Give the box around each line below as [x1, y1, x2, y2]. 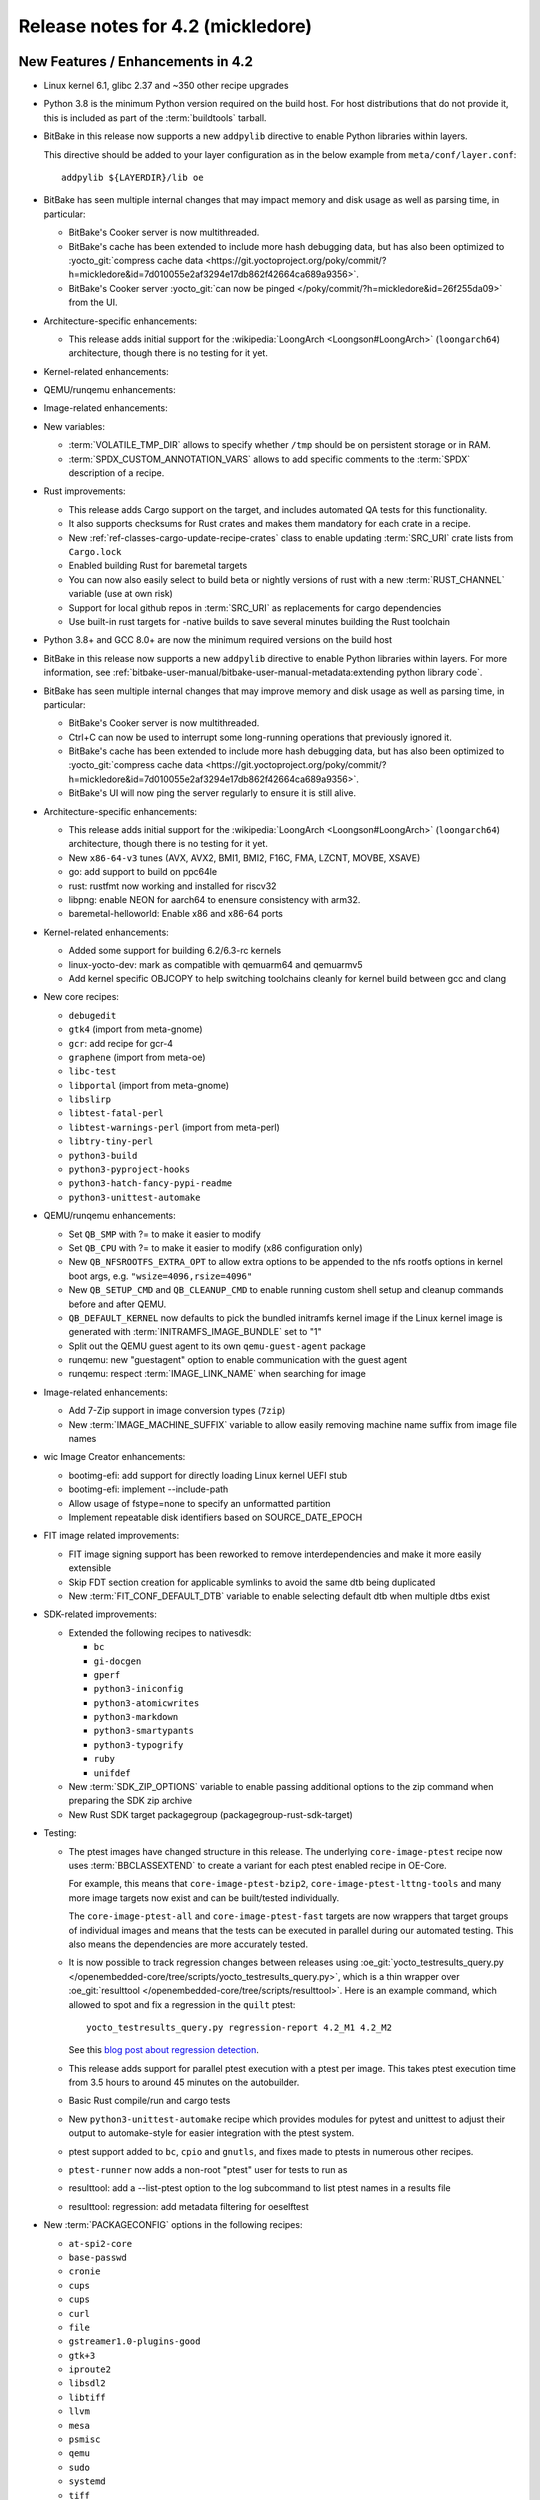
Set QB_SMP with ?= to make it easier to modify [68, 1228, 262, 1240]
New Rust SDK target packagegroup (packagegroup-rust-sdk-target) [68, 1808, 354, 1820]
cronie [68, 2266, 101, 2277]
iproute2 [68, 2364, 112, 2375]
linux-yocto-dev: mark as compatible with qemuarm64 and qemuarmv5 [68, 958, 364, 970]
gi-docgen [93, 1655, 142, 1667]
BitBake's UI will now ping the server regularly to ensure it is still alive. [68, 787, 357, 799]
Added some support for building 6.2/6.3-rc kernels [68, 945, 282, 957]
